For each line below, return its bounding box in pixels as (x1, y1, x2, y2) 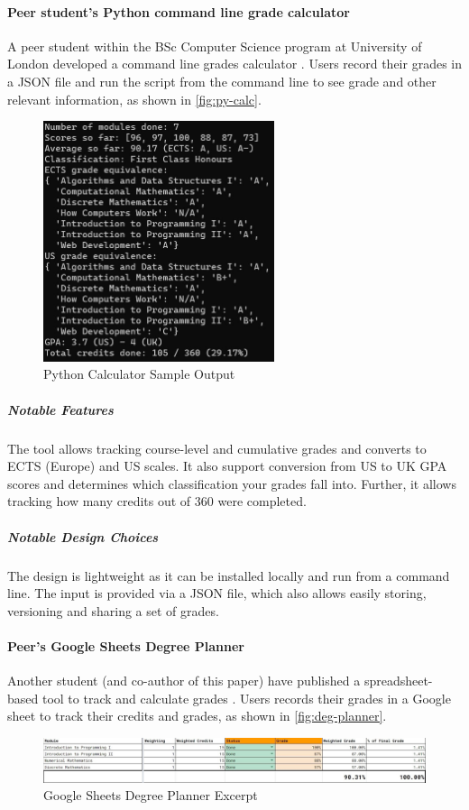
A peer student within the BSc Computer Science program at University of (7, 36, 422, 55)
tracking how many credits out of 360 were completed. (7, 492, 307, 511)
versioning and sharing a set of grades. (7, 601, 219, 620)
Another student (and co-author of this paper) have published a (7, 671, 361, 690)
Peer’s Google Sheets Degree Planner (7, 636, 244, 655)
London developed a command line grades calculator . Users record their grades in (7, 54, 462, 73)
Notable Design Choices (7, 527, 159, 546)
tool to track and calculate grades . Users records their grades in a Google (41, 688, 451, 707)
